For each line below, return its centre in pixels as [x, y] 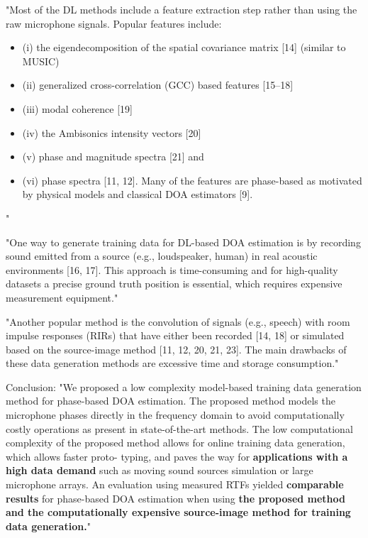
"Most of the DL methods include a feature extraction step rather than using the [182, 9]
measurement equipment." [62, 297]
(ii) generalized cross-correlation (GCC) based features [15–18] [158, 85]
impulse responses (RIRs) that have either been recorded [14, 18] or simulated [175, 335]
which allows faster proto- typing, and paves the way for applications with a [177, 456]
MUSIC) [41, 61]
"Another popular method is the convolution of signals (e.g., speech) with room [178, 321]
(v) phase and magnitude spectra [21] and [113, 157]
